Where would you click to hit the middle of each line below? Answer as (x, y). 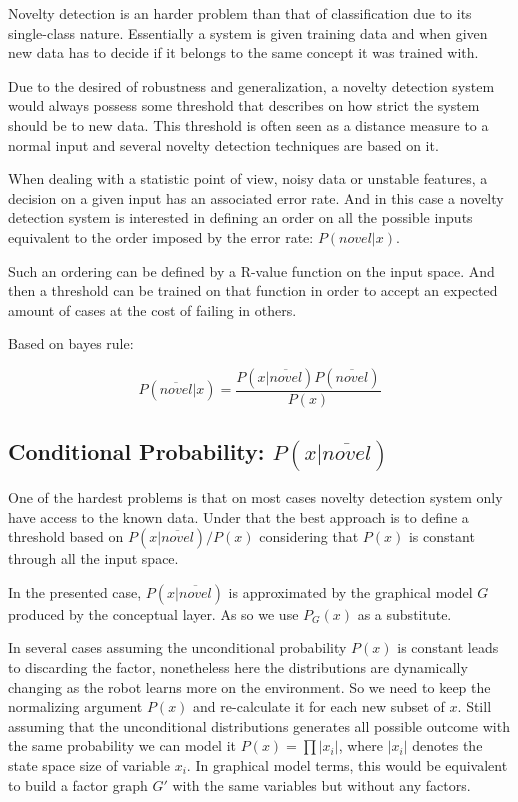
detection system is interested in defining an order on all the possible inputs (240, 217)
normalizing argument (75, 706)
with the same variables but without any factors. (321, 784)
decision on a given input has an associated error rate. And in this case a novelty (256, 197)
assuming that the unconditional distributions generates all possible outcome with (259, 725)
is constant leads (448, 647)
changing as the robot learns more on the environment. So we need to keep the (249, 686)
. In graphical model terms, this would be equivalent (347, 764)
